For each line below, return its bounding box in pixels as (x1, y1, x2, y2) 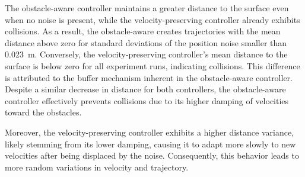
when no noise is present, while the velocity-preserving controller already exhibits (5, 13, 300, 25)
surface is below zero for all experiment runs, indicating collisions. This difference (5, 59, 300, 72)
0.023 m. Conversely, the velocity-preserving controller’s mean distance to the (5, 48, 288, 60)
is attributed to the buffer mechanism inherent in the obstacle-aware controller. (5, 71, 293, 83)
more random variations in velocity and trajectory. (5, 160, 189, 173)
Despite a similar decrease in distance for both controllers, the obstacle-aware (5, 83, 286, 95)
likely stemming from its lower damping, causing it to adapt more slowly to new (5, 137, 296, 150)
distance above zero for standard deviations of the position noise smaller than (5, 36, 287, 49)
